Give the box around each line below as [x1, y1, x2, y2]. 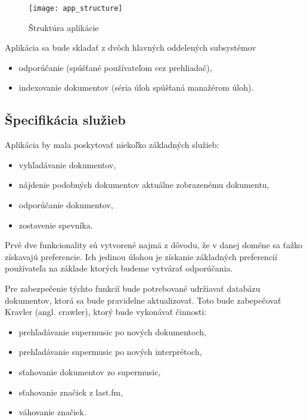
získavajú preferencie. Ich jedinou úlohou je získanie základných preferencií [5, 250, 277, 262]
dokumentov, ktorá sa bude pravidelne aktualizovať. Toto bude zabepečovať [5, 294, 281, 306]
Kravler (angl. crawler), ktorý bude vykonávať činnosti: [5, 305, 207, 318]
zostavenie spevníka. [18, 218, 93, 231]
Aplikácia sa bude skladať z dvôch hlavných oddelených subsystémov [5, 41, 256, 54]
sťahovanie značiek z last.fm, [18, 385, 123, 398]
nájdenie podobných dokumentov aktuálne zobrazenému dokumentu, [18, 178, 269, 191]
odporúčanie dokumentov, [18, 199, 113, 211]
